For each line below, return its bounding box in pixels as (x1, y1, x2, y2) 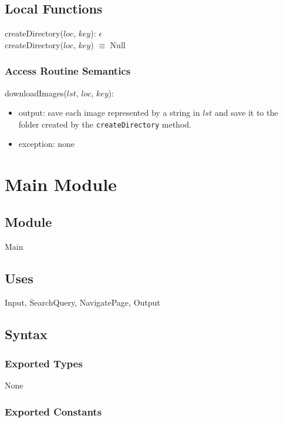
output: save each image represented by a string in (18, 106, 200, 119)
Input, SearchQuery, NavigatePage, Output (5, 296, 160, 309)
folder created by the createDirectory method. (18, 118, 191, 130)
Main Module (5, 172, 117, 196)
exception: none (18, 138, 75, 150)
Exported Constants (5, 404, 102, 418)
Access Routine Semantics (5, 63, 131, 78)
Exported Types (5, 356, 83, 370)
